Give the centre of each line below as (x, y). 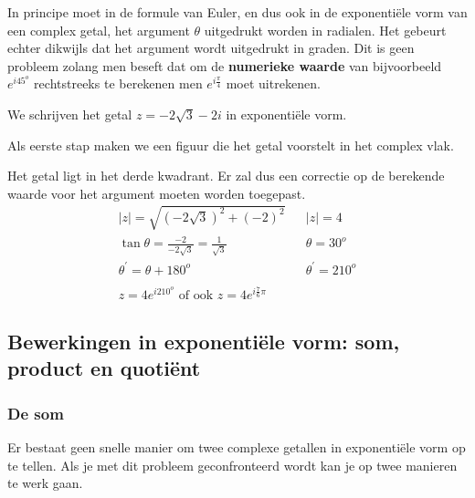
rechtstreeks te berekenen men (118, 83)
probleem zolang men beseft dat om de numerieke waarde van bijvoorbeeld (225, 65)
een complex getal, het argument (99, 30)
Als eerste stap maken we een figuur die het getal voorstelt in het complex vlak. (231, 145)
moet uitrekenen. (273, 83)
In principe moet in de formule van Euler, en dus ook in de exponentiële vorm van (237, 12)
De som (36, 413)
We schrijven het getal (70, 114)
